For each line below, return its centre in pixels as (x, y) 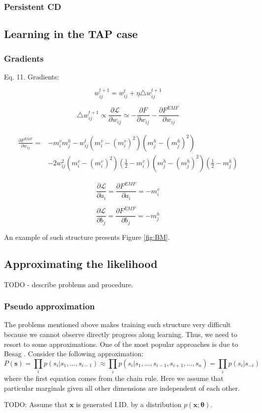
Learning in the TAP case (71, 34)
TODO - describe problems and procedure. (69, 284)
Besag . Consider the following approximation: (74, 354)
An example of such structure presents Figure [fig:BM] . (87, 237)
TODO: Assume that (36, 404)
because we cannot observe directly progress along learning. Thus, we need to (121, 334)
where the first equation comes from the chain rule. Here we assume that (114, 378)
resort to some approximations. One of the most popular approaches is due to (121, 344)
